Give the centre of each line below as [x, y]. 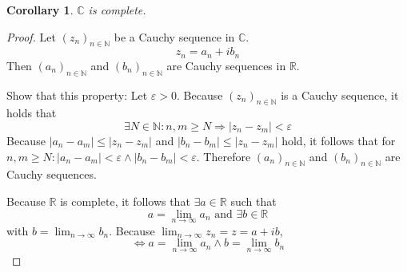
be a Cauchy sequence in [174, 36]
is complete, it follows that [125, 201]
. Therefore [223, 156]
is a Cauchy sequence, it [340, 95]
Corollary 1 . [40, 10]
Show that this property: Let [77, 95]
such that [253, 201]
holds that [32, 113]
